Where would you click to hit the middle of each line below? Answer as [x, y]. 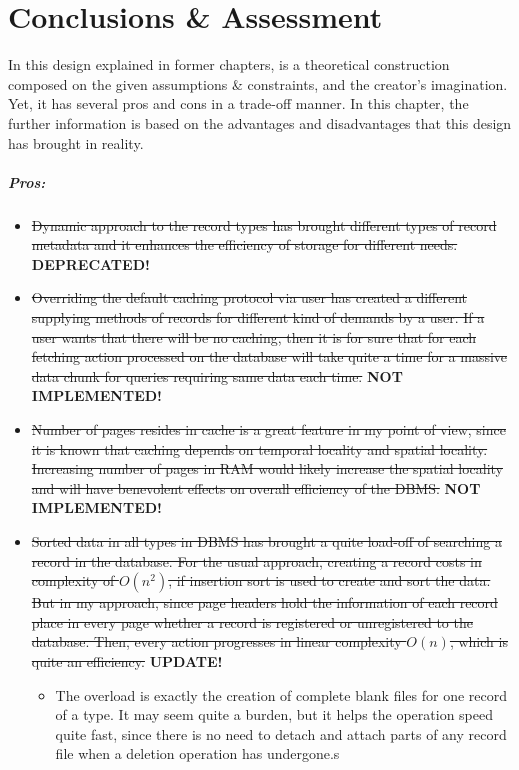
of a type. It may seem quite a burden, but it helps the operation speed [274, 714]
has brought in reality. [76, 142]
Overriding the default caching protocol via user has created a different [249, 297]
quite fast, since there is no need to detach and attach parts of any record [281, 733]
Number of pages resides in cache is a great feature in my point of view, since [268, 429]
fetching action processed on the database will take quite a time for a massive [269, 356]
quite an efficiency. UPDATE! [127, 660]
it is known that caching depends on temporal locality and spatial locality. [259, 448]
